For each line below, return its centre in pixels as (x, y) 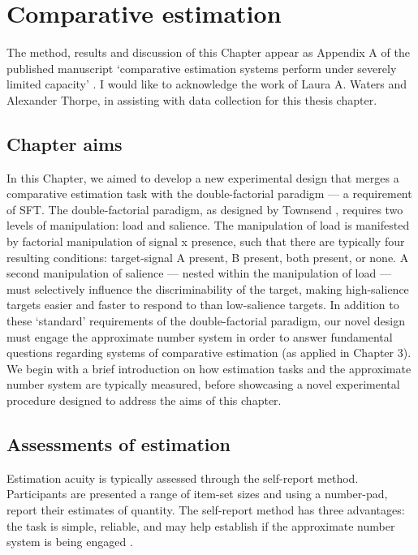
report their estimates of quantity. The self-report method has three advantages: (206, 510)
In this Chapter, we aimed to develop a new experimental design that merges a (203, 177)
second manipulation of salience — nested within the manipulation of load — (199, 273)
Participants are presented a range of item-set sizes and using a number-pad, (197, 494)
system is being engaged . (70, 542)
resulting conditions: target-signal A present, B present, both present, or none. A (208, 257)
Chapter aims (65, 143)
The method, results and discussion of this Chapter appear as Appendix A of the (208, 52)
